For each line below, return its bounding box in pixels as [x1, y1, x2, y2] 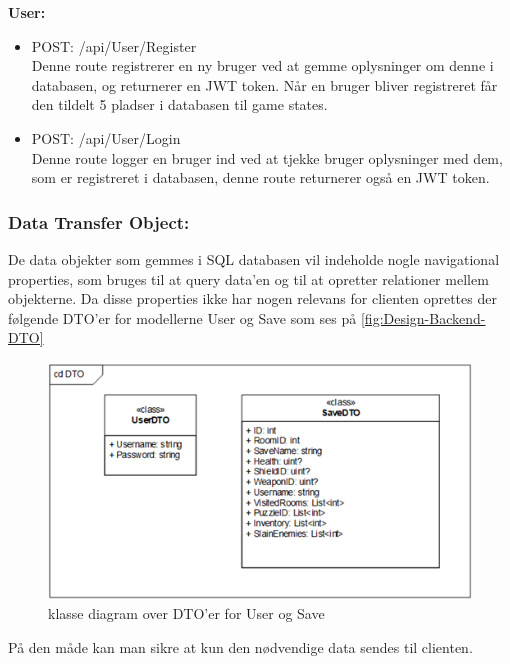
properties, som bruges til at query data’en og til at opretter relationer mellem [8, 268, 489, 289]
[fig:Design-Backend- [360, 307, 486, 328]
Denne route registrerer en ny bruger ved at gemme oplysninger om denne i [31, 55, 494, 76]
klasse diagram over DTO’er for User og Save [48, 603, 325, 624]
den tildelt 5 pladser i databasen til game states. [31, 94, 328, 115]
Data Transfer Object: [8, 209, 190, 234]
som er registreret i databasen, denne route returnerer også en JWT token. [31, 167, 490, 188]
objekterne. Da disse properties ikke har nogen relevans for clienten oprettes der [8, 288, 497, 309]
